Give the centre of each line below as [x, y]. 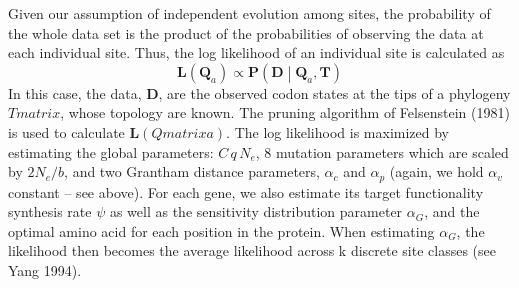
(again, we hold [436, 171]
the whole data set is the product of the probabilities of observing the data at [246, 32]
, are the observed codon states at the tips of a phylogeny [334, 92]
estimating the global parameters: [111, 151]
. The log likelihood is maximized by [337, 131]
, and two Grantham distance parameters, [192, 171]
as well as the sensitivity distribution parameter [256, 211]
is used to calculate [66, 131]
